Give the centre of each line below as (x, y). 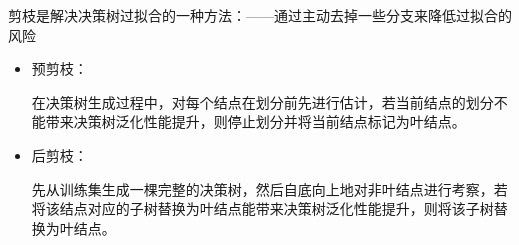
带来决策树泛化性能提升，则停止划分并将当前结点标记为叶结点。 (255, 121)
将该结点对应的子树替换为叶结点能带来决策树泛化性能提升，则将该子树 (262, 208)
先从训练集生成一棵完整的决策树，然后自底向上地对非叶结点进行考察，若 (269, 188)
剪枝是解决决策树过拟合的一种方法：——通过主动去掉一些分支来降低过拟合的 (260, 15)
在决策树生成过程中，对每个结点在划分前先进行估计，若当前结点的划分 (262, 101)
